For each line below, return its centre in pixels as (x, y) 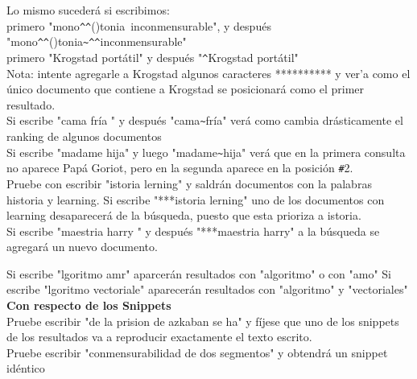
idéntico (26, 368)
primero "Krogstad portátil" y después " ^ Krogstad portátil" (153, 57)
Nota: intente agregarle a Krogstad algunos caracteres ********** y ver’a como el (208, 73)
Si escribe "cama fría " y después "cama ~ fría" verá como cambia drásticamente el (205, 120)
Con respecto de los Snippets (89, 305)
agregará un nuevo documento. (82, 247)
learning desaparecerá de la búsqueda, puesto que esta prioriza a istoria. (184, 215)
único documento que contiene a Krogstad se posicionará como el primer (186, 89)
